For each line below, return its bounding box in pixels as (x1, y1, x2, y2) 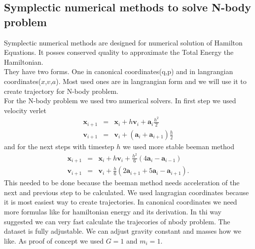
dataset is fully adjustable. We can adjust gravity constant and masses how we (4, 226, 241, 236)
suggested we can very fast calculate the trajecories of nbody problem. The (4, 216, 230, 226)
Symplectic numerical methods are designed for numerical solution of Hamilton (4, 37, 243, 47)
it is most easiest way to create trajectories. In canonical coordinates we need (4, 197, 237, 207)
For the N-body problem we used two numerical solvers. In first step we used (4, 95, 236, 106)
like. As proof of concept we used (4, 235, 104, 246)
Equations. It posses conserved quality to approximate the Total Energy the (4, 47, 234, 57)
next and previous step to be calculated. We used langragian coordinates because (4, 187, 249, 197)
